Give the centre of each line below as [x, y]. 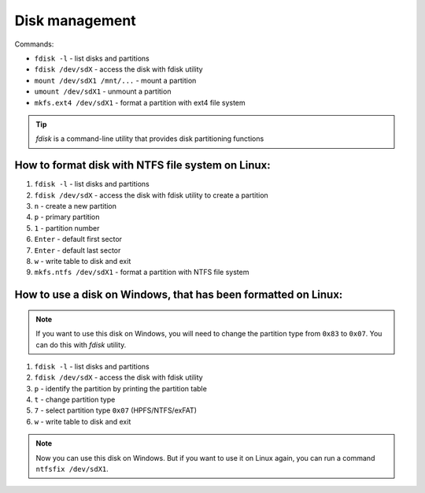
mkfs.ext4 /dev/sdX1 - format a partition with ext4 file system [140, 102]
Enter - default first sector [78, 239]
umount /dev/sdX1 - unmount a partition [103, 91]
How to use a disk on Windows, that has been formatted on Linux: [179, 295]
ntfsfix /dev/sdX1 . [72, 469]
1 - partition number [67, 228]
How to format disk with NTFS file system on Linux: [142, 165]
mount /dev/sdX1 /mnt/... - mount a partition [115, 80]
